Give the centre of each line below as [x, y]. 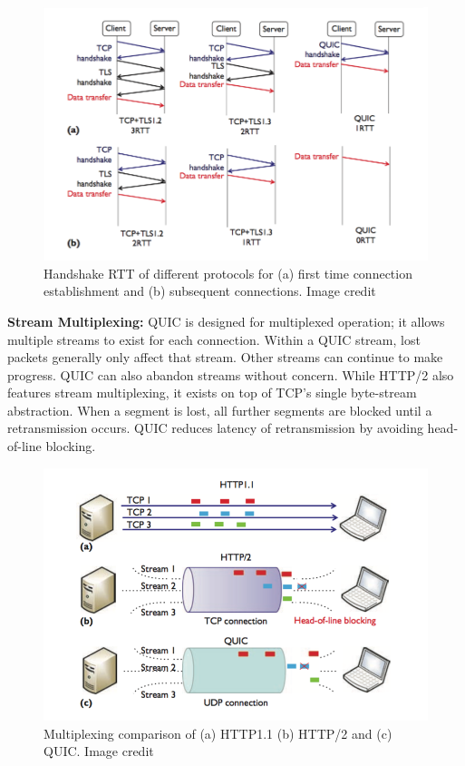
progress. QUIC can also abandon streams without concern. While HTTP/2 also [231, 374]
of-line [24, 446]
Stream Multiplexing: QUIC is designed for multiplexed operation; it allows [226, 321]
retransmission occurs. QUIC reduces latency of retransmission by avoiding [215, 428]
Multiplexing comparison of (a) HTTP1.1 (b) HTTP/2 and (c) [218, 733]
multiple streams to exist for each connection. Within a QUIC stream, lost [214, 339]
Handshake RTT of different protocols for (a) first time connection [228, 273]
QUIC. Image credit [99, 751]
